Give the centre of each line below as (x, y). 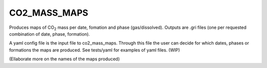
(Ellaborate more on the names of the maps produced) (65, 59)
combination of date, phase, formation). (49, 34)
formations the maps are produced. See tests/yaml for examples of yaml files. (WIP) (95, 50)
